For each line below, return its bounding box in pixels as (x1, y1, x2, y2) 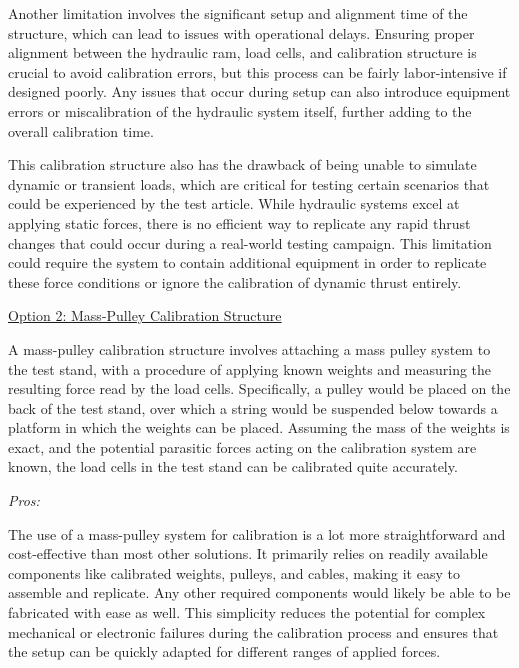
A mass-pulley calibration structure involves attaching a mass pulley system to (8, 338, 491, 359)
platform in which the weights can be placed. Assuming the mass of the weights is (8, 417, 510, 438)
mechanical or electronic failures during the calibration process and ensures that (8, 621, 499, 642)
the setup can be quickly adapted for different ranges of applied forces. (8, 641, 441, 662)
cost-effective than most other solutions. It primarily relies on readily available (8, 543, 488, 564)
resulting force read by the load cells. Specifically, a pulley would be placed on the (8, 378, 511, 399)
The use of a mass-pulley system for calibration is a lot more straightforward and (8, 523, 506, 544)
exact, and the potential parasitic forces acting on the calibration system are (8, 436, 477, 457)
